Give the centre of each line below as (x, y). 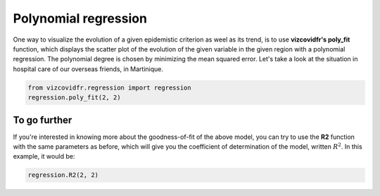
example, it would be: (44, 157)
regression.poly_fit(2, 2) (74, 98)
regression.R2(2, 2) (63, 175)
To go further (43, 120)
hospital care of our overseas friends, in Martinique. (88, 69)
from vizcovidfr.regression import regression (109, 87)
